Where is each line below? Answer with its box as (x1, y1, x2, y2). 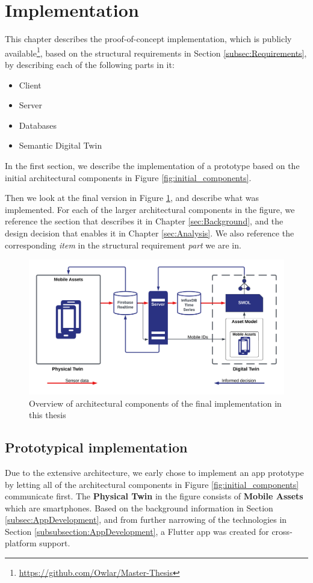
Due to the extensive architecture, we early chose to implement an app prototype (5, 466, 304, 478)
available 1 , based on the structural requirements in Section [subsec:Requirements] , (5, 45, 307, 59)
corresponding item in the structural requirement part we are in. (5, 238, 241, 251)
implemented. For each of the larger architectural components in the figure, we (5, 203, 295, 215)
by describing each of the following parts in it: (5, 58, 175, 70)
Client (19, 78, 42, 91)
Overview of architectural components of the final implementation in (29, 396, 282, 409)
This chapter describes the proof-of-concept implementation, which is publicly (5, 32, 292, 45)
